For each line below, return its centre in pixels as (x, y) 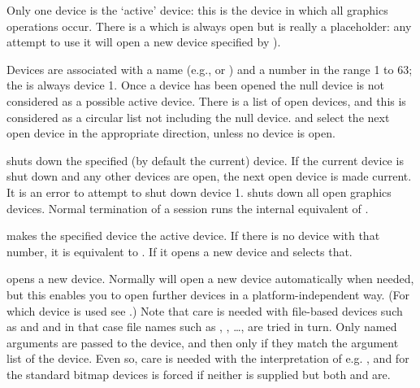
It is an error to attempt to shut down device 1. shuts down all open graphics (199, 192)
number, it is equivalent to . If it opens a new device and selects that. (180, 251)
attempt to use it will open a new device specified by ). (144, 42)
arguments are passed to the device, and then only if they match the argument (203, 342)
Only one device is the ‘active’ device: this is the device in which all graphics (197, 10)
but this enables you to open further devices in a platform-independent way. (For (208, 294)
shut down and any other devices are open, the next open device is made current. (209, 176)
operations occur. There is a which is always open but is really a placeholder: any (209, 26)
